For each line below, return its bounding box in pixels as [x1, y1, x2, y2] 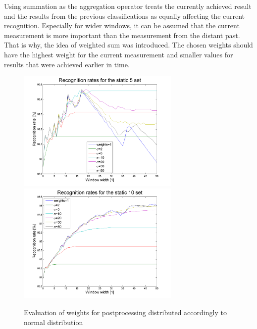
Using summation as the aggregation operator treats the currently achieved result [4, 1, 252, 11]
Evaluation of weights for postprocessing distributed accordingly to [24, 307, 227, 317]
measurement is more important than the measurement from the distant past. [4, 30, 240, 40]
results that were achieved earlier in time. [4, 59, 130, 69]
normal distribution [24, 317, 83, 327]
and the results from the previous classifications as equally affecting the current [4, 10, 245, 21]
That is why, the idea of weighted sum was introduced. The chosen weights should [4, 40, 253, 50]
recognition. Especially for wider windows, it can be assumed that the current [4, 20, 240, 31]
